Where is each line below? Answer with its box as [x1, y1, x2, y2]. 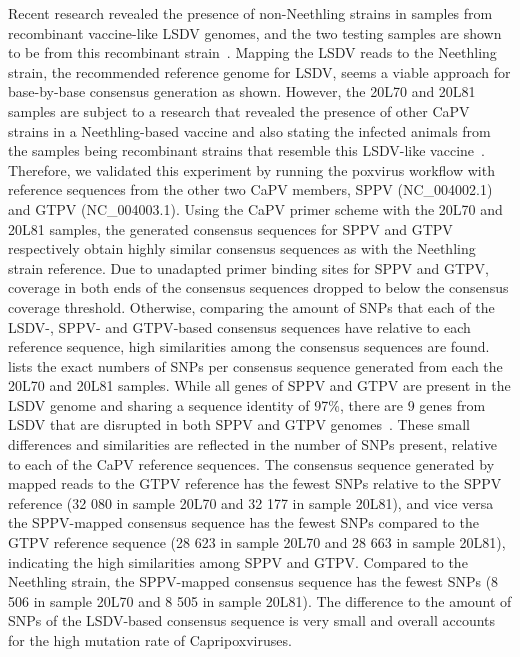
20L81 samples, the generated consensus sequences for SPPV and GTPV [8, 218, 453, 239]
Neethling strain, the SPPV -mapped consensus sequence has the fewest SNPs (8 [8, 571, 499, 592]
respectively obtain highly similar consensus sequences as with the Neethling [8, 238, 476, 259]
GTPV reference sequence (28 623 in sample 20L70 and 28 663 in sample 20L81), [8, 532, 506, 553]
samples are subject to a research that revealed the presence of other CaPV [8, 100, 470, 121]
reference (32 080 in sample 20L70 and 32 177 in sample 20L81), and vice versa [8, 492, 494, 513]
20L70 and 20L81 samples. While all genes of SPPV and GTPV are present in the [8, 375, 511, 396]
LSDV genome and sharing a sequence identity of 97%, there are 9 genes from [8, 394, 486, 415]
